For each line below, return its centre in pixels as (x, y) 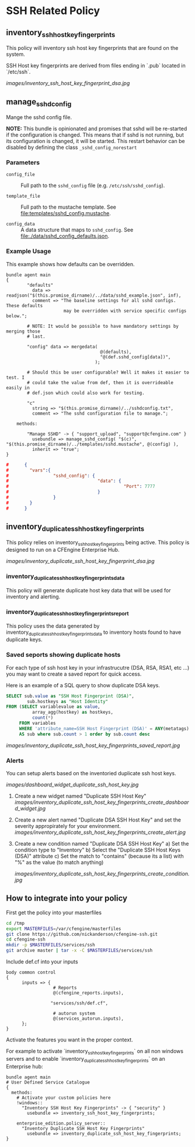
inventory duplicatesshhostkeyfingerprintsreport (67, 612)
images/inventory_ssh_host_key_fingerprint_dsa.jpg (68, 83)
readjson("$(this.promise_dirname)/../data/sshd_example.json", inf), (94, 295)
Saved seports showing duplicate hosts (63, 655)
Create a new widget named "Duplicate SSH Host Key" (80, 796)
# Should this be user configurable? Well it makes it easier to (108, 372)
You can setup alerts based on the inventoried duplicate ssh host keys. (91, 773)
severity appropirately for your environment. (68, 826)
